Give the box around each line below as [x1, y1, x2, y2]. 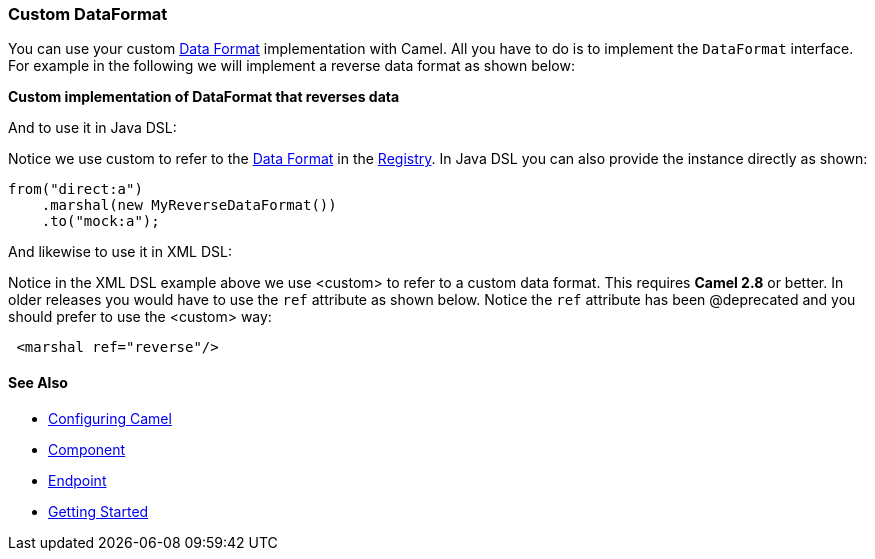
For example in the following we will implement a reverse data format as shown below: [8, 57, 575, 75]
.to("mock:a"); [41, 213, 160, 230]
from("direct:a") [8, 181, 143, 198]
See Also [8, 373, 68, 391]
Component [48, 440, 126, 458]
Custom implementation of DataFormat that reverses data [8, 88, 400, 106]
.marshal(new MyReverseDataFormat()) [41, 197, 337, 214]
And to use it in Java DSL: [8, 119, 177, 137]
